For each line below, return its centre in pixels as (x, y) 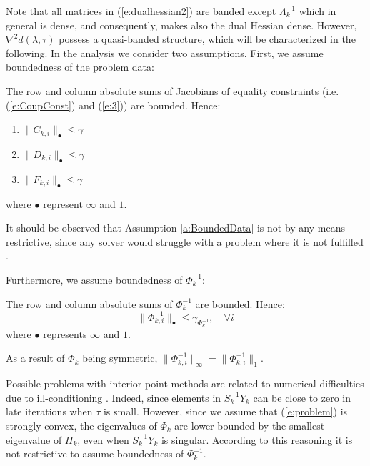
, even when (103, 439)
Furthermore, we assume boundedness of (94, 279)
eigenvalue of (34, 439)
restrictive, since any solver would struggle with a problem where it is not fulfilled (185, 241)
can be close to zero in (302, 397)
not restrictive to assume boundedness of (95, 453)
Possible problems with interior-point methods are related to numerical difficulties (185, 383)
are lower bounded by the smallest (250, 425)
